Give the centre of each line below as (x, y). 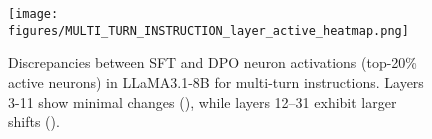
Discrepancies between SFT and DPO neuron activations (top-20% (213, 62)
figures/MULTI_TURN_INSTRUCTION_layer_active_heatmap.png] (208, 30)
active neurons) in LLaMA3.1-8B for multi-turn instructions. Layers (216, 81)
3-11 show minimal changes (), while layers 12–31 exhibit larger (202, 101)
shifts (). (34, 121)
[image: (33, 14)
